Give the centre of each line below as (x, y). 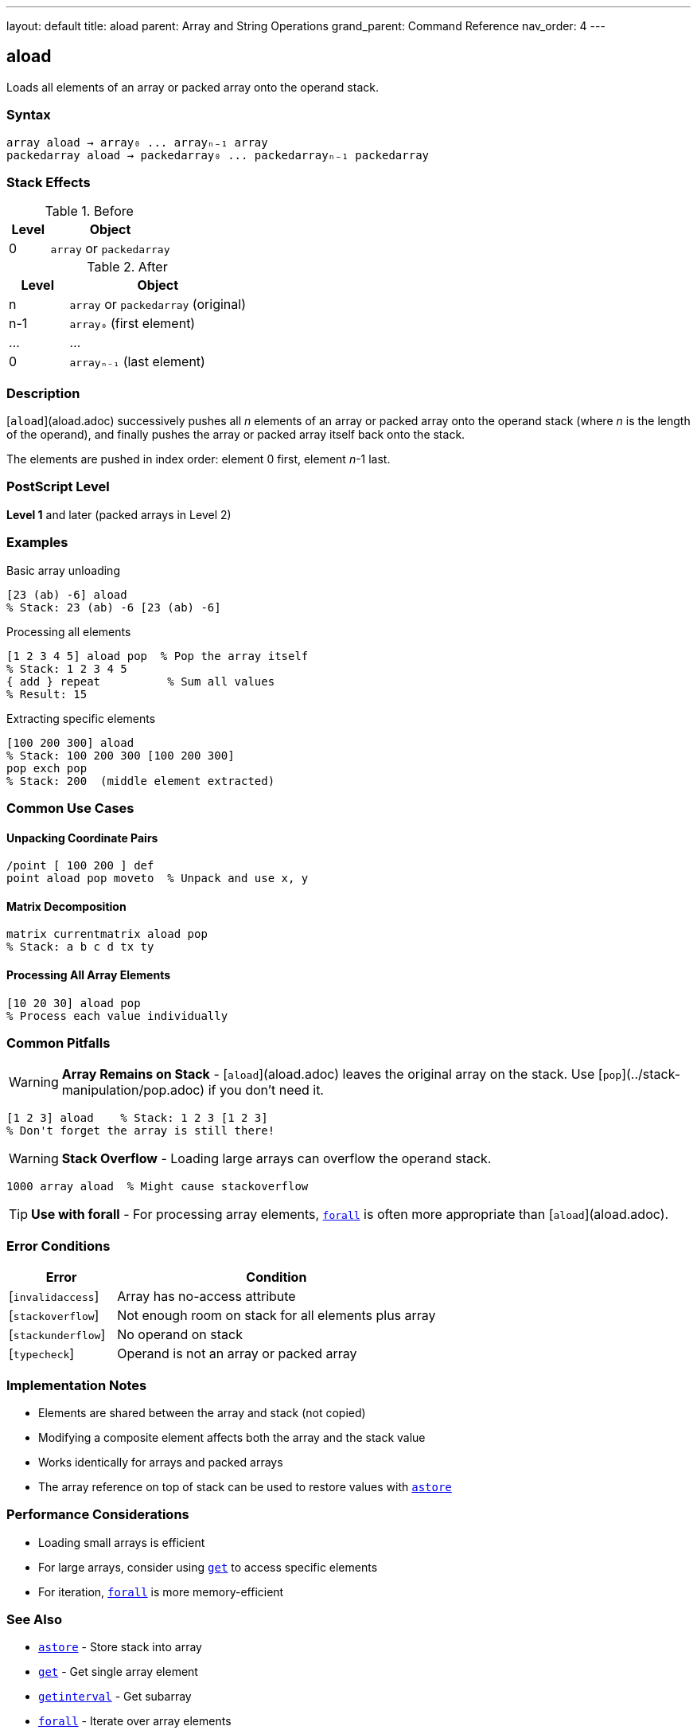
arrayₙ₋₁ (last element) (137, 362)
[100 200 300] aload (70, 742)
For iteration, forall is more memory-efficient (161, 1591)
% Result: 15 (47, 694)
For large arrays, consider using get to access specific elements (208, 1567)
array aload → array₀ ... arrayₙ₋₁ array (137, 142)
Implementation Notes (77, 1385)
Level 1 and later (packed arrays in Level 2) (119, 514)
